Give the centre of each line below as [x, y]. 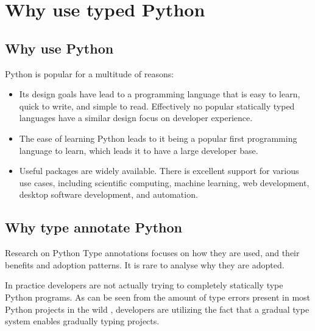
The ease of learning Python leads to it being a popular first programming [158, 138]
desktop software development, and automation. [108, 194]
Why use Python [59, 48]
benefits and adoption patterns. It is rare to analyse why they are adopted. [145, 264]
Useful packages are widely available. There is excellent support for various [159, 171]
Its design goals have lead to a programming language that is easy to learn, [160, 94]
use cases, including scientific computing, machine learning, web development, [164, 182]
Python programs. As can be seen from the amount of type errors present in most [158, 297]
